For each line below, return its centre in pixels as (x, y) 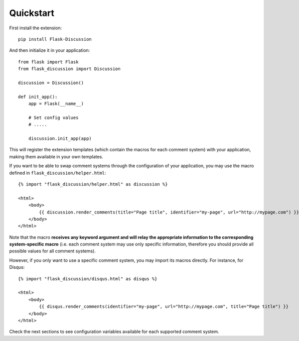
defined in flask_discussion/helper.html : (58, 173)
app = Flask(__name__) (56, 104)
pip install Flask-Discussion (55, 39)
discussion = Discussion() (51, 83)
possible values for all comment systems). (52, 251)
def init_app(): (38, 97)
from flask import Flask (48, 62)
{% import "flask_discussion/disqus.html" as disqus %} (88, 279)
